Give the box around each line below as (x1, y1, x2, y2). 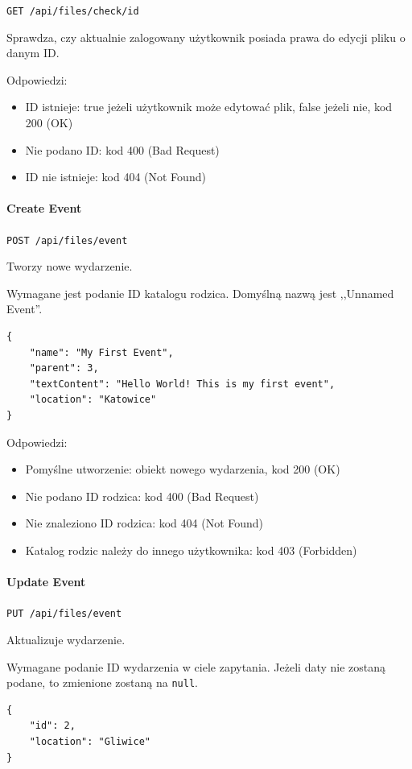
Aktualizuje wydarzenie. (6, 631, 126, 648)
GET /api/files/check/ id (6, 6, 139, 17)
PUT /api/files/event (6, 608, 122, 620)
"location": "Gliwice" (29, 736, 150, 748)
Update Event (6, 573, 86, 590)
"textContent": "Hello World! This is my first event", (29, 378, 336, 390)
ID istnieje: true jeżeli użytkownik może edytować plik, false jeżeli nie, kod (25, 98, 393, 115)
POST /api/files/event (6, 234, 128, 246)
